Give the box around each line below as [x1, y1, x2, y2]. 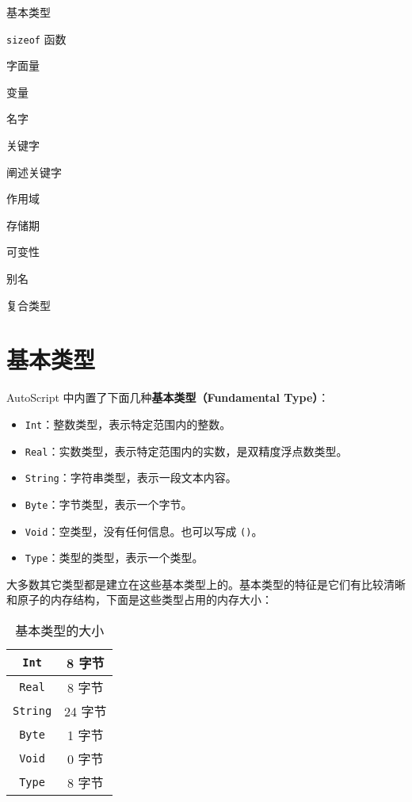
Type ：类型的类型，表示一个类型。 [25, 549, 204, 566]
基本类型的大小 [15, 621, 105, 640]
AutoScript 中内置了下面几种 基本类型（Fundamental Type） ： [6, 389, 330, 406]
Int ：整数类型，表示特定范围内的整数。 [25, 415, 231, 432]
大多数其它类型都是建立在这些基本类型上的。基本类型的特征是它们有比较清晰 [6, 575, 406, 592]
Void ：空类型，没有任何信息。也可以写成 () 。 [25, 522, 263, 539]
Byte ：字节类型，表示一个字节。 [25, 495, 193, 512]
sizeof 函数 [6, 30, 67, 47]
